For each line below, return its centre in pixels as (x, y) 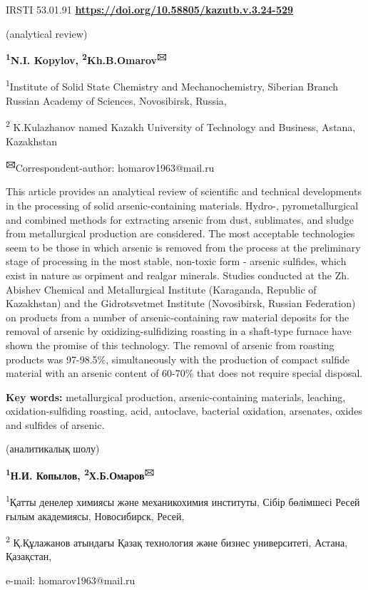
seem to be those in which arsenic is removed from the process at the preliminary (183, 247)
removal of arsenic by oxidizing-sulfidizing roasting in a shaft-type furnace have (179, 331)
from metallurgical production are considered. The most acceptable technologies (180, 233)
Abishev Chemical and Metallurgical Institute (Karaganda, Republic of (161, 289)
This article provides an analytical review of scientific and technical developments (184, 191)
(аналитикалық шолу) (53, 449)
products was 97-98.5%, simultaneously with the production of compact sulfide (178, 359)
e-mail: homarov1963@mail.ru (71, 580)
